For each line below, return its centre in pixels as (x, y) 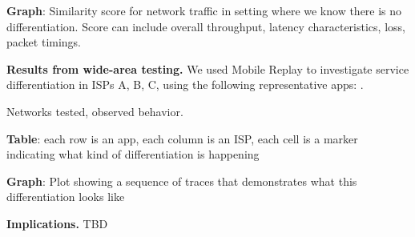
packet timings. (44, 42)
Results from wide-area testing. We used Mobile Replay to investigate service (208, 68)
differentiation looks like (66, 197)
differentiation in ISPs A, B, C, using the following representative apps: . (185, 84)
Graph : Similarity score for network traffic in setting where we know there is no (204, 10)
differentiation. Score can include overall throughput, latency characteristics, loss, (206, 26)
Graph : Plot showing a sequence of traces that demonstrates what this (182, 181)
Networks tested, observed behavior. (95, 111)
